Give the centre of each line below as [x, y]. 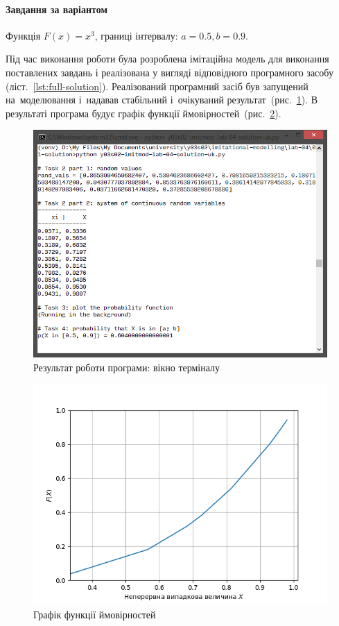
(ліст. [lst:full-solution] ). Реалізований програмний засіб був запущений [157, 86]
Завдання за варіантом [57, 9]
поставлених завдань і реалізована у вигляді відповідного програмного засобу [169, 72]
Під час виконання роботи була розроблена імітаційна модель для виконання [167, 59]
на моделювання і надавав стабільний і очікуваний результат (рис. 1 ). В [162, 100]
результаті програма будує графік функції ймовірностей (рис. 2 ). [144, 113]
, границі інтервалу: [136, 35]
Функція [23, 35]
